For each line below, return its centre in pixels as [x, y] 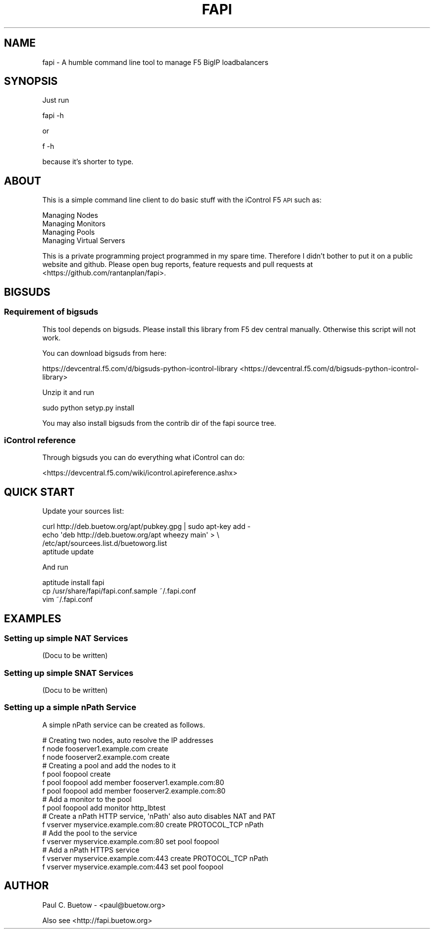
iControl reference [40, 440]
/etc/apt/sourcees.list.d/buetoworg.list [105, 543]
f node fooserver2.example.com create [106, 757]
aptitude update [68, 552]
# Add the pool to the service [90, 833]
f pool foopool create [77, 774]
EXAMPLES [33, 618]
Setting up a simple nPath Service [70, 707]
